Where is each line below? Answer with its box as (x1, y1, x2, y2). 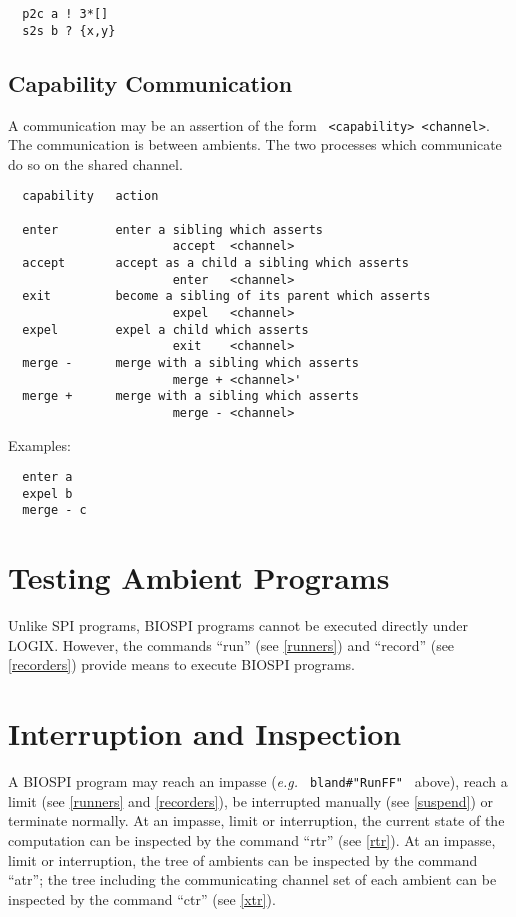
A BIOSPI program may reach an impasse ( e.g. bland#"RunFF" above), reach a (8, 771, 508, 792)
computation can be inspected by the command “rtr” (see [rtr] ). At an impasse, (8, 829, 496, 850)
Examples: (8, 434, 71, 455)
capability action (22, 189, 159, 204)
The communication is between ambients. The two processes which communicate (8, 134, 502, 155)
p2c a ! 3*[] (22, 7, 109, 21)
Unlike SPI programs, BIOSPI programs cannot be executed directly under (8, 615, 468, 636)
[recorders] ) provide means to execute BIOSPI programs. (8, 654, 355, 675)
